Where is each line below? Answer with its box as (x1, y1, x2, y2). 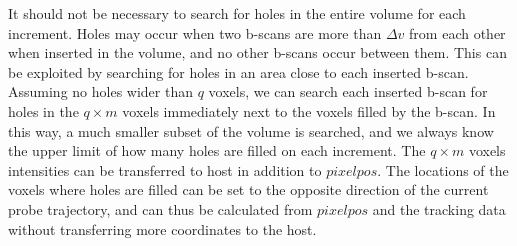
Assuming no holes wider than (8, 81, 193, 102)
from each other (409, 22, 506, 43)
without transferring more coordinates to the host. (8, 218, 317, 239)
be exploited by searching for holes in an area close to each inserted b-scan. (8, 61, 469, 82)
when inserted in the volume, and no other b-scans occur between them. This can (8, 42, 507, 63)
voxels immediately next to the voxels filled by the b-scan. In (122, 100, 496, 121)
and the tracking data (372, 198, 506, 219)
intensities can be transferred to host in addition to (8, 159, 322, 180)
